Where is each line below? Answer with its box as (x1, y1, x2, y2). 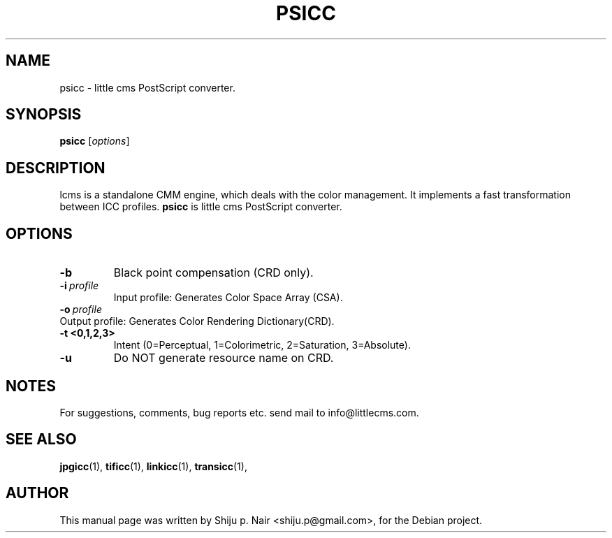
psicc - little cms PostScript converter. (59, 81, 235, 94)
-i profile (59, 279, 99, 292)
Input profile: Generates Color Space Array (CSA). (113, 291, 343, 304)
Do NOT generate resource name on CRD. (113, 351, 334, 365)
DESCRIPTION (6, 159, 105, 177)
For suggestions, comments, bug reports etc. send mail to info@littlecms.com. (59, 406, 419, 419)
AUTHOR (6, 484, 69, 502)
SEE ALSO (6, 430, 77, 449)
